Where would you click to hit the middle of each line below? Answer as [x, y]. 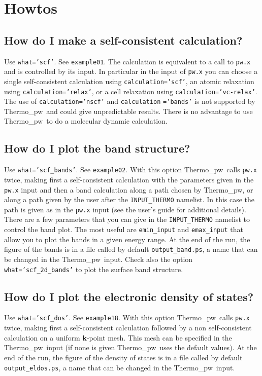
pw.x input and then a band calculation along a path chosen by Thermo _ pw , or [129, 189]
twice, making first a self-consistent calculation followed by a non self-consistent [128, 328]
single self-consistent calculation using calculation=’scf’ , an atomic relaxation [129, 81]
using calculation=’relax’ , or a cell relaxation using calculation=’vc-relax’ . [131, 91]
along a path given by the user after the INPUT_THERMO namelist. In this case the [129, 199]
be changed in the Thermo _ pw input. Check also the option [99, 259]
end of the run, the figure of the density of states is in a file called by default [123, 357]
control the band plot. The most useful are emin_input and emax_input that [124, 229]
